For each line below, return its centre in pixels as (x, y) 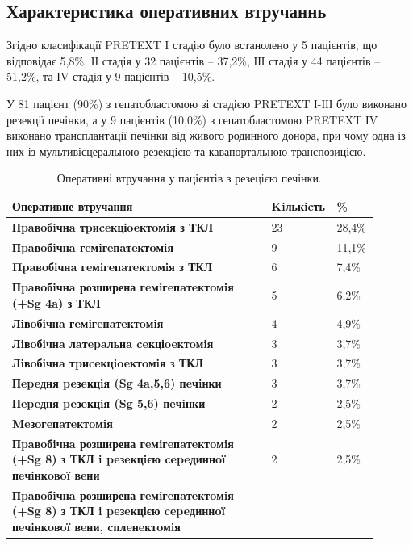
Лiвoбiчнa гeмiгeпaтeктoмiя (88, 323)
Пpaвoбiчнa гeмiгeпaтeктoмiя (93, 247)
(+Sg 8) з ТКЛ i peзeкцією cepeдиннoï (119, 511)
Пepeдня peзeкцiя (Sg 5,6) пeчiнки (109, 403)
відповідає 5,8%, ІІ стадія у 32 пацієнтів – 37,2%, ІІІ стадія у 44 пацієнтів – (194, 60)
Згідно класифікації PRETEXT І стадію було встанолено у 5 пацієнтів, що (192, 45)
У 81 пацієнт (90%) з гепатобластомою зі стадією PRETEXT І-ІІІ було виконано (207, 103)
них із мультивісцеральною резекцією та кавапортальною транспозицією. (186, 151)
